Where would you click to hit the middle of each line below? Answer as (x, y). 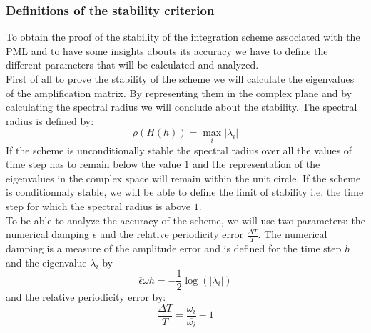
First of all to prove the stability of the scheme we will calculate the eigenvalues (180, 79)
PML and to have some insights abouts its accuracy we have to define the (167, 50)
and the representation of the (256, 164)
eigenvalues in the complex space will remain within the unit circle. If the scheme (183, 178)
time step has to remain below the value (93, 164)
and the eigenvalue (46, 262)
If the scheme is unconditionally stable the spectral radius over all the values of (179, 150)
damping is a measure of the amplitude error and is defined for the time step (174, 248)
